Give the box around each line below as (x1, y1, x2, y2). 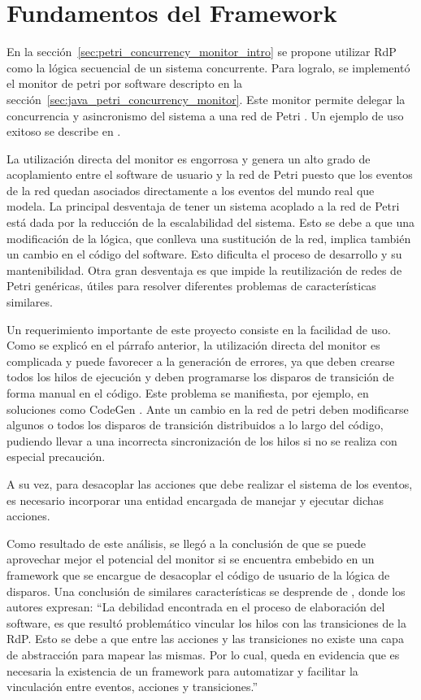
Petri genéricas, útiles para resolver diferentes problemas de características (7, 277, 376, 294)
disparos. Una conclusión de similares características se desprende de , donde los (7, 582, 406, 599)
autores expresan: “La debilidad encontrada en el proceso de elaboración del (7, 598, 385, 615)
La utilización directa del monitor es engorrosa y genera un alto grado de (7, 150, 371, 167)
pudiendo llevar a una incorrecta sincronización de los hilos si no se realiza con (7, 432, 397, 449)
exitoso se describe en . (7, 123, 121, 140)
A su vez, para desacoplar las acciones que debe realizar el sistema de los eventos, (7, 475, 413, 492)
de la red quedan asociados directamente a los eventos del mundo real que (7, 181, 375, 198)
